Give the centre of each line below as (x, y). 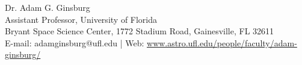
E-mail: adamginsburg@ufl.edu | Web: (75, 42)
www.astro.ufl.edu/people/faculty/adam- (222, 42)
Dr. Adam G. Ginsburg (48, 7)
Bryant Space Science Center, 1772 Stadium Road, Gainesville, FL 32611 (140, 31)
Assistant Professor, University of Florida (81, 19)
